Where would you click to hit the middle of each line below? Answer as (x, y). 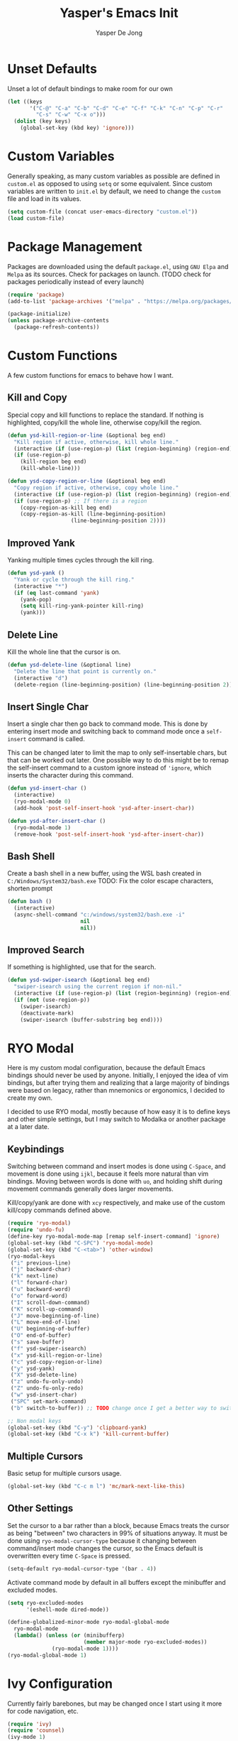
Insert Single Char (48, 707)
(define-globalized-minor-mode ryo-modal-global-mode (89, 1622)
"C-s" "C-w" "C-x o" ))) (71, 115)
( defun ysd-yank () (36, 573)
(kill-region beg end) (53, 462)
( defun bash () (30, 902)
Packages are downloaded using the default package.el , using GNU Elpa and (118, 266)
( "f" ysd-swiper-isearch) (49, 1348)
